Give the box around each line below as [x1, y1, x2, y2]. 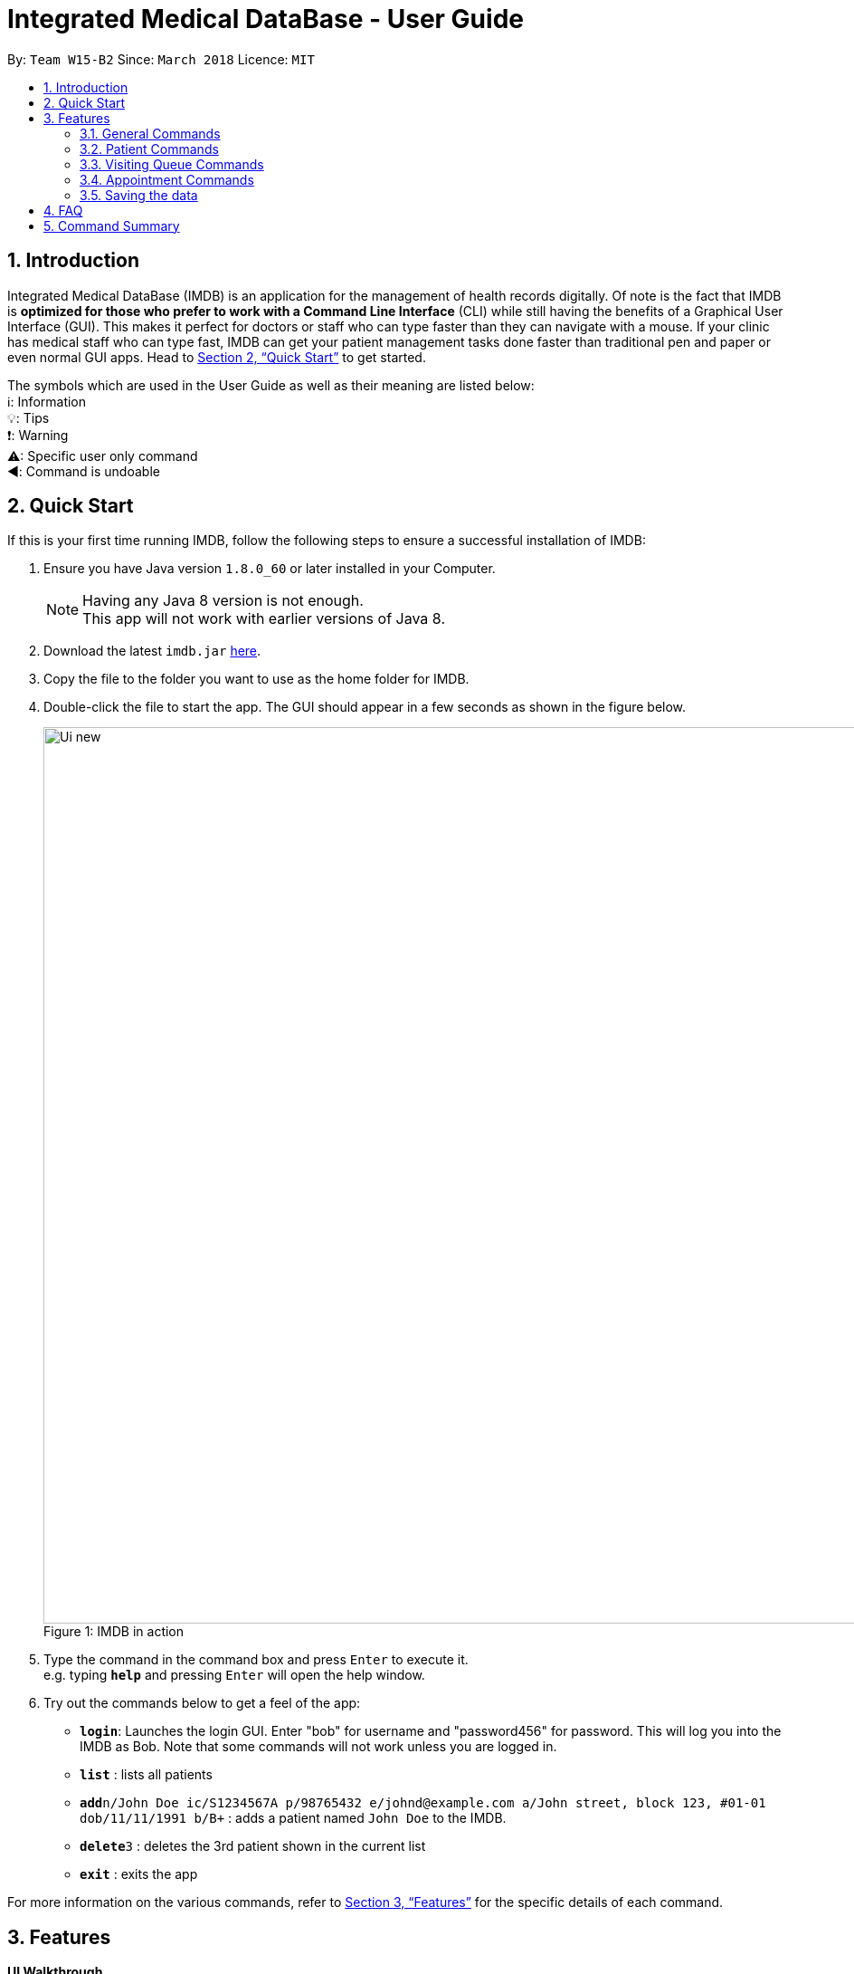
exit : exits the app [80, 1866, 198, 1883]
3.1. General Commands [80, 125, 221, 141]
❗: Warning [7, 426, 69, 443]
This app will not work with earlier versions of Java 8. [82, 609, 445, 628]
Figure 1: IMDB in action [43, 1624, 185, 1640]
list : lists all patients [80, 1767, 213, 1783]
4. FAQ [43, 202, 83, 218]
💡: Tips [7, 409, 50, 426]
